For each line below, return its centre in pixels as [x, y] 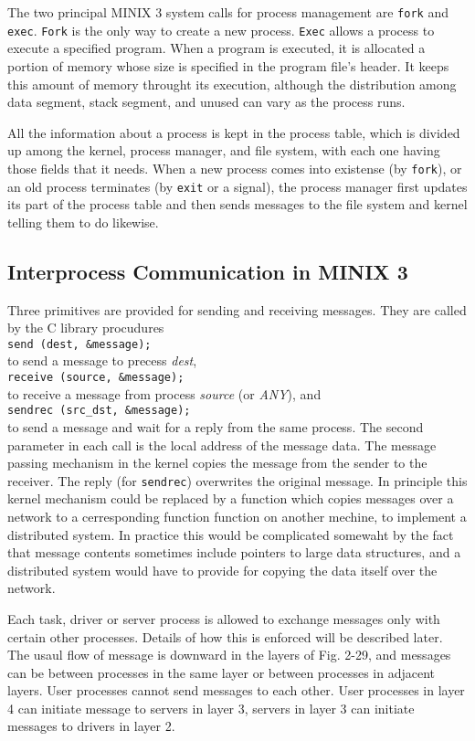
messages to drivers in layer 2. [91, 726]
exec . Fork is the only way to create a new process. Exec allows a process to [221, 30]
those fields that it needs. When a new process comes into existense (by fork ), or [235, 168]
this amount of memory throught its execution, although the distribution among [232, 84]
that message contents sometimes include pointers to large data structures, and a [234, 552]
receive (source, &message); [96, 378]
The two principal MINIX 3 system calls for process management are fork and [228, 12]
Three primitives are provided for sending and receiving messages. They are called [237, 309]
